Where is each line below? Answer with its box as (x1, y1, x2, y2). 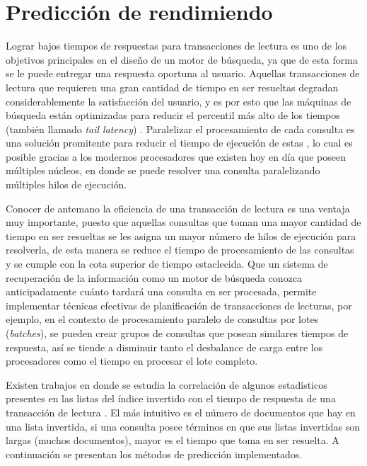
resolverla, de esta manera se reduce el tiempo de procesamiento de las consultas (6, 242, 354, 257)
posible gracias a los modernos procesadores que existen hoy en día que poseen (6, 149, 346, 164)
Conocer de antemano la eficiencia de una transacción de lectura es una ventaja (6, 200, 350, 215)
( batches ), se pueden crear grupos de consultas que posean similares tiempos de (6, 326, 349, 340)
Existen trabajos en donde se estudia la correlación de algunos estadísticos (6, 377, 327, 392)
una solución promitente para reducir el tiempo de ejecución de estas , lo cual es (6, 135, 353, 150)
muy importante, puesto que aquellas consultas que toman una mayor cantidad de (6, 215, 361, 229)
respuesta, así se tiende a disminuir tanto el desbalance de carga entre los (6, 339, 323, 354)
